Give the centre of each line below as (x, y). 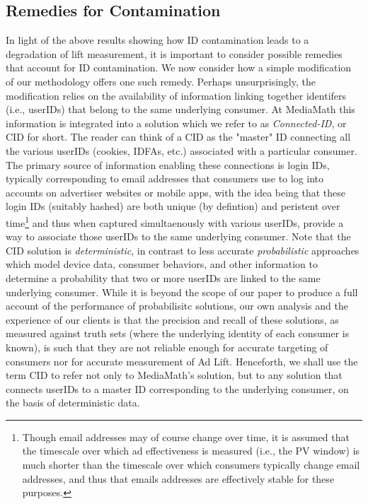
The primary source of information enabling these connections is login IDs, (168, 164)
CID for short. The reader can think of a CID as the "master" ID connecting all (178, 137)
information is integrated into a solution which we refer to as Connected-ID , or (176, 123)
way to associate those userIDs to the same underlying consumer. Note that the (178, 236)
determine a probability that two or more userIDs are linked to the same (163, 277)
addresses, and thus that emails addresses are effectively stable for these (178, 478)
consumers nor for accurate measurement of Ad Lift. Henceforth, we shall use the (182, 361)
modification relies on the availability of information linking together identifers (176, 95)
